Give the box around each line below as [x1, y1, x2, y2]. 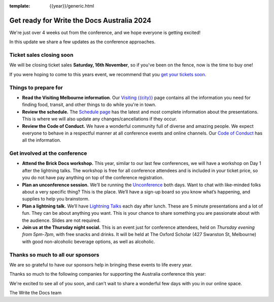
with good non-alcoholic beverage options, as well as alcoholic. [22, 239, 155, 245]
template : [9, 3, 30, 9]
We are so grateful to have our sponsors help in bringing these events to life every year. [9, 261, 193, 267]
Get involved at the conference [9, 150, 87, 157]
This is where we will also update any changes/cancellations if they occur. [22, 116, 177, 122]
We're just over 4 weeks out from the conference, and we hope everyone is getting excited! [9, 29, 201, 36]
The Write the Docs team [9, 290, 62, 296]
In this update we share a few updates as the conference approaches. [9, 39, 156, 45]
